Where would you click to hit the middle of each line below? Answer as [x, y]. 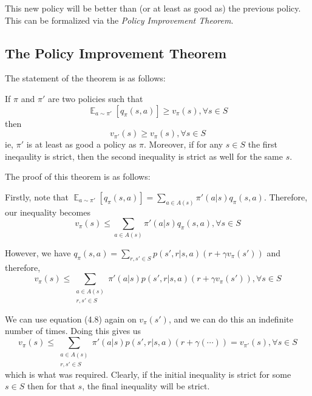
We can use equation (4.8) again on [71, 319]
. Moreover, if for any [184, 144]
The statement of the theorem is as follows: [85, 78]
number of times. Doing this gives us [73, 331]
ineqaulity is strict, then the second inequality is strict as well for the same [144, 156]
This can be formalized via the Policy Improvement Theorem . [119, 20]
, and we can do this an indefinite [231, 319]
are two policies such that [95, 98]
